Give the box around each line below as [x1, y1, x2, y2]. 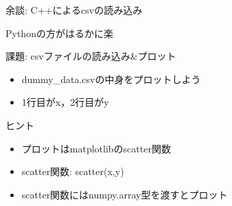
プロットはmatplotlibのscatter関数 [21, 141, 171, 155]
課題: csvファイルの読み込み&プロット [5, 49, 176, 63]
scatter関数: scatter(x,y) [21, 164, 124, 179]
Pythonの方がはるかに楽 [5, 25, 113, 40]
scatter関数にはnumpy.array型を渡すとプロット [21, 187, 228, 201]
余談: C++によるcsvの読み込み [5, 3, 143, 16]
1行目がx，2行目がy [21, 95, 109, 109]
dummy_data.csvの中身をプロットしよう [21, 71, 201, 86]
